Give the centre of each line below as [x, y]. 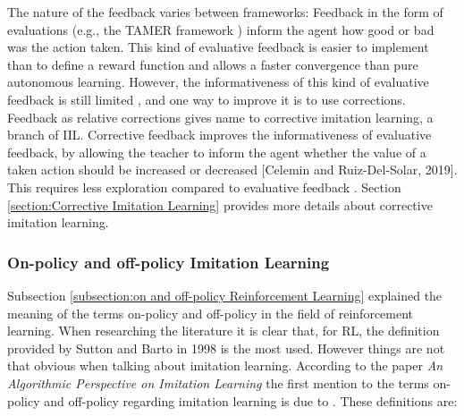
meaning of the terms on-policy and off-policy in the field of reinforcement [211, 313]
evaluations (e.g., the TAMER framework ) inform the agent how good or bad [221, 29]
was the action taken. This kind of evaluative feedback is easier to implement [218, 47]
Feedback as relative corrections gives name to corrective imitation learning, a [220, 117]
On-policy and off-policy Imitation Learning [169, 262]
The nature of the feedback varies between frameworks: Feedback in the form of [225, 12]
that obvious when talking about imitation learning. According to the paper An [225, 365]
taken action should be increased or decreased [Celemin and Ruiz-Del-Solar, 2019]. [232, 170]
